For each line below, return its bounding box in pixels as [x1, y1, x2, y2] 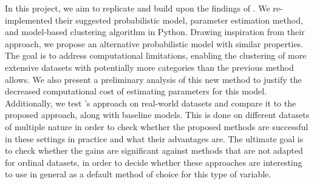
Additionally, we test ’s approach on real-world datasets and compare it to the [5, 96, 296, 109]
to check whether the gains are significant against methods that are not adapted [5, 144, 303, 157]
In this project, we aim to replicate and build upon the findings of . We [5, 2, 270, 14]
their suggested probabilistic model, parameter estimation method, [55, 13, 303, 26]
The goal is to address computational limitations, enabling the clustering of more [5, 49, 307, 62]
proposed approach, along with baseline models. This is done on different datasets [5, 108, 310, 121]
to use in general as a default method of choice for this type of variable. [5, 168, 271, 180]
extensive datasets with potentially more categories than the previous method [5, 61, 294, 73]
